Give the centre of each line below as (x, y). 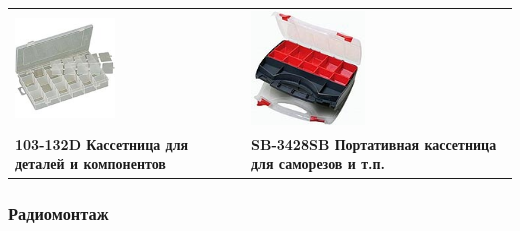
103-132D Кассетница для (102, 143)
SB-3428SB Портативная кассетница (373, 143)
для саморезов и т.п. (318, 163)
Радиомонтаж (58, 212)
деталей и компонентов (90, 163)
